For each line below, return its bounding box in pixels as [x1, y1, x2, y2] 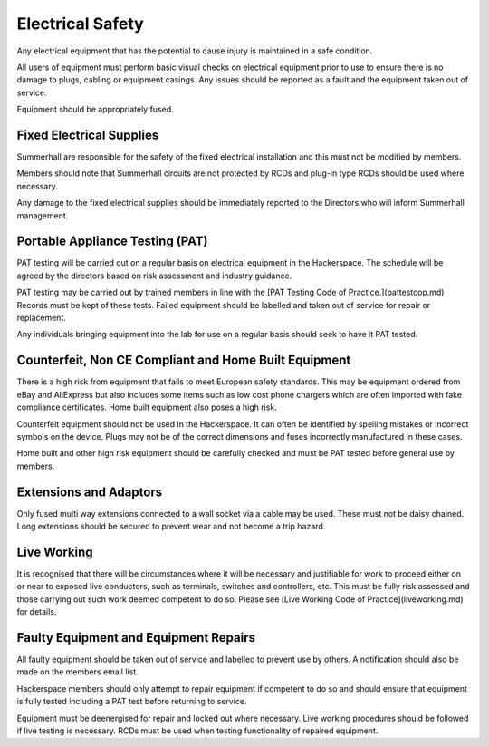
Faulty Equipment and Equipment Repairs [16, 630, 255, 645]
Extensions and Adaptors [16, 484, 163, 500]
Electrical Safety [16, 14, 144, 34]
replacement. [16, 313, 67, 324]
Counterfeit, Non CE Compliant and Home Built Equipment [16, 353, 351, 368]
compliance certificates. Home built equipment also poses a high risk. [16, 402, 278, 412]
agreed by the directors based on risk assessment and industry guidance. [16, 270, 292, 281]
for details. [16, 606, 57, 617]
